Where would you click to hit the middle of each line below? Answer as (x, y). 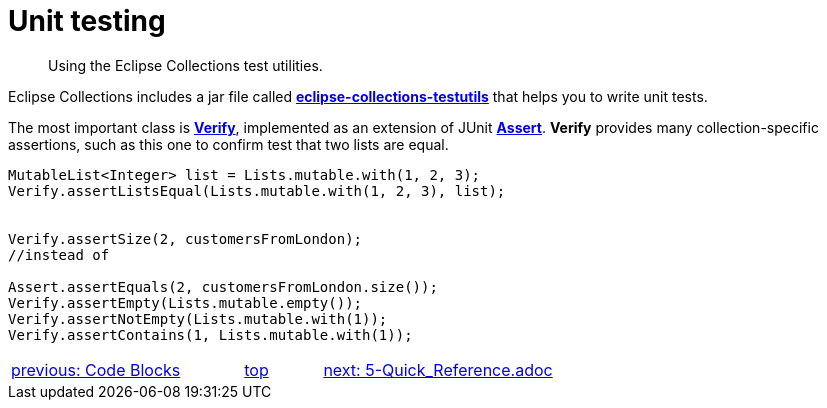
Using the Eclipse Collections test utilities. (185, 65)
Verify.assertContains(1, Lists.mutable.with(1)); (210, 334)
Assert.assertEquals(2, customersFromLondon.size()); (223, 286)
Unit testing (87, 21)
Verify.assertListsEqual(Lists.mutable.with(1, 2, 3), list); (257, 190)
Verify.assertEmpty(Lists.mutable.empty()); (185, 302)
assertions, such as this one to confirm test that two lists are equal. (228, 144)
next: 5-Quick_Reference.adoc (438, 369)
